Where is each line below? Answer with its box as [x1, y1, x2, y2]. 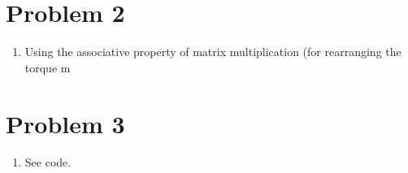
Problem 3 [6, 106, 125, 140]
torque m [24, 58, 71, 76]
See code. [24, 154, 72, 171]
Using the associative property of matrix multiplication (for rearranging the [24, 43, 401, 60]
